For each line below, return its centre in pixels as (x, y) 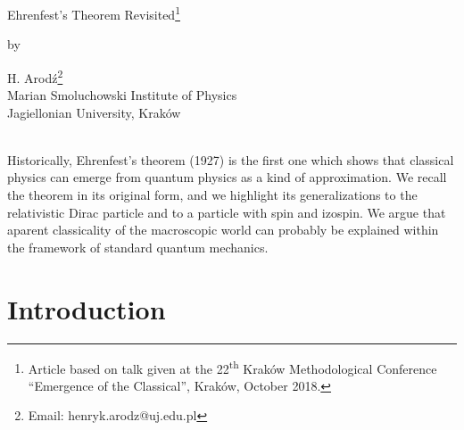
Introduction (87, 308)
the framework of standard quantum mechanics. (138, 247)
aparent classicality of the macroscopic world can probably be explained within (223, 230)
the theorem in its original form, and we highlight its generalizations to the (212, 195)
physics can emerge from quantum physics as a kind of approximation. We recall (227, 177)
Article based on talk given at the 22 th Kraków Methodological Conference (232, 367)
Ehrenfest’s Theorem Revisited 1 (94, 13)
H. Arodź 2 (35, 76)
